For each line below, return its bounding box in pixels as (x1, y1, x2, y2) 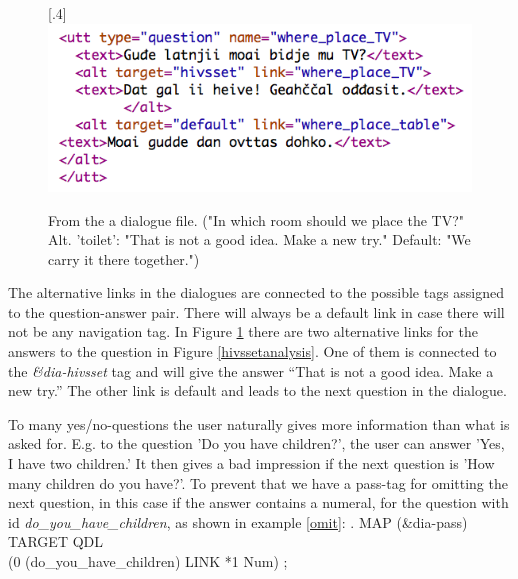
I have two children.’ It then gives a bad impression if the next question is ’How (8, 453, 495, 474)
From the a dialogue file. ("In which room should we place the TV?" (48, 209, 465, 230)
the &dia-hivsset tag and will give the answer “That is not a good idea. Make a (8, 360, 494, 381)
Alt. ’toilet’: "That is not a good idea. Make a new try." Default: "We (48, 229, 471, 250)
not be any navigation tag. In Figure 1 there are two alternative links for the (8, 321, 478, 342)
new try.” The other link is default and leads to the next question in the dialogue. (8, 380, 507, 401)
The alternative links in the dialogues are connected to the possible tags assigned (8, 282, 505, 303)
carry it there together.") (48, 248, 200, 269)
